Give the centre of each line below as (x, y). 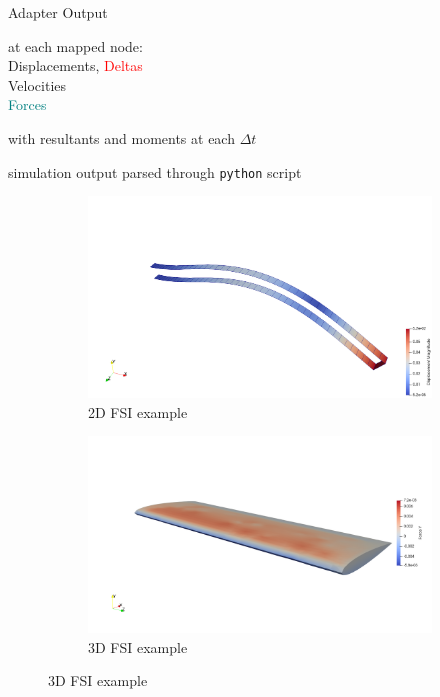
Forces (27, 104)
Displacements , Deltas (75, 65)
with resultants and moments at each (121, 137)
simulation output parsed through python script (155, 171)
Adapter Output (58, 12)
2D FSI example (138, 411)
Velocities (37, 84)
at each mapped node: (75, 45)
